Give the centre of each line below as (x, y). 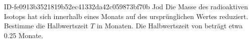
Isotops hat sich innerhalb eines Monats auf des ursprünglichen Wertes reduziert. (126, 16)
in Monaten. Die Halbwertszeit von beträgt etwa (170, 26)
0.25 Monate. (24, 35)
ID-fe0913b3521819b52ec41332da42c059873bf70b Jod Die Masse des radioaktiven (126, 6)
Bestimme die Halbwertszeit (46, 26)
